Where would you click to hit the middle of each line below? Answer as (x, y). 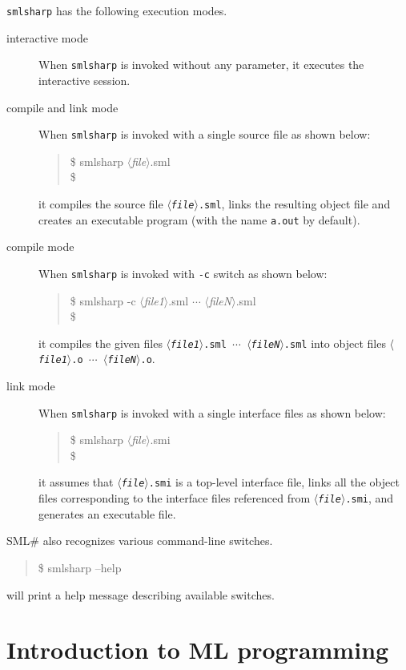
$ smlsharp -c (103, 300)
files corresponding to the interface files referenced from (175, 498)
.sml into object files (335, 343)
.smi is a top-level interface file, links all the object (274, 482)
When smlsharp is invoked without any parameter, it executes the (201, 65)
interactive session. (84, 80)
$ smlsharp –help (80, 567)
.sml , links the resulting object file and (294, 203)
